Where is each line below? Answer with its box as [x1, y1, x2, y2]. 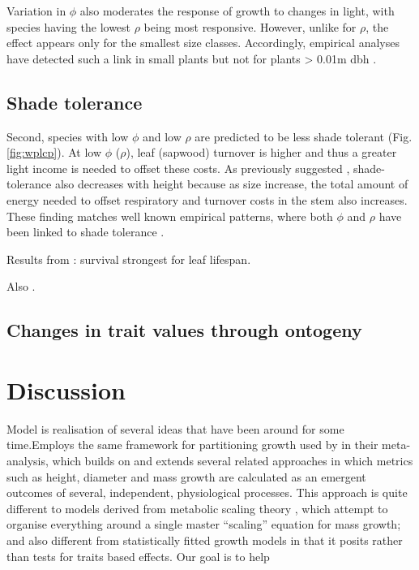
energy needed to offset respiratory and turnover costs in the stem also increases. [6, 191, 408, 208]
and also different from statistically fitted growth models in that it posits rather [6, 531, 403, 548]
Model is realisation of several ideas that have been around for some [6, 420, 344, 437]
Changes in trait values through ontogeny [6, 317, 362, 343]
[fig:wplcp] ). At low [6, 144, 102, 161]
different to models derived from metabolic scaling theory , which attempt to [6, 499, 388, 516]
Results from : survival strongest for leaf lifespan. [6, 250, 251, 267]
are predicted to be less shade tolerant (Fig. [195, 127, 413, 145]
